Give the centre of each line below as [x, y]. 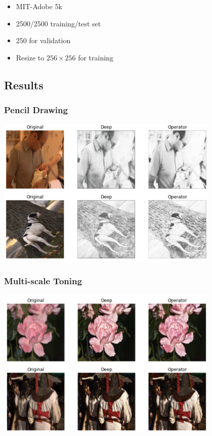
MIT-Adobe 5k [39, 6]
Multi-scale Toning [43, 280]
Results [24, 85]
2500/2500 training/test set [58, 23]
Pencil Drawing [36, 110]
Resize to [30, 57]
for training [96, 57]
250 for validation [43, 40]
